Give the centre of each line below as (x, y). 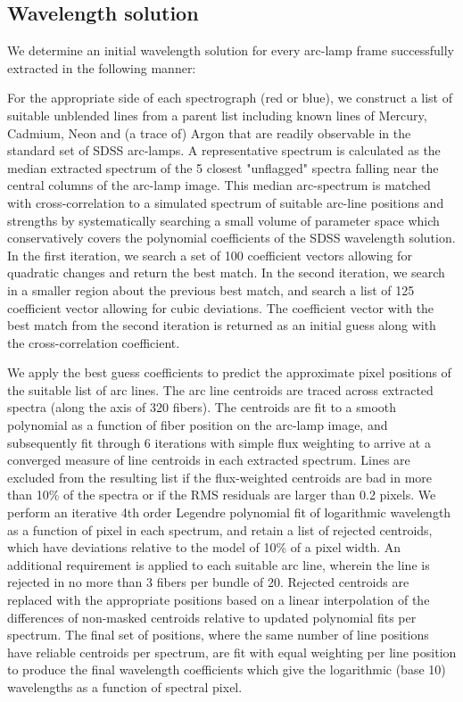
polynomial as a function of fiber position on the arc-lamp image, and (198, 425)
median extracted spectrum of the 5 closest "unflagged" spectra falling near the (223, 167)
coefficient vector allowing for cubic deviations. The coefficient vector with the (221, 307)
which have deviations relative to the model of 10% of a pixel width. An (204, 547)
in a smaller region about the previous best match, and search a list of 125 (211, 289)
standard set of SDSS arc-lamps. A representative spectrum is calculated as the (224, 150)
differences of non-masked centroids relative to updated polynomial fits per (212, 617)
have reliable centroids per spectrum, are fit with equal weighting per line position (232, 652)
